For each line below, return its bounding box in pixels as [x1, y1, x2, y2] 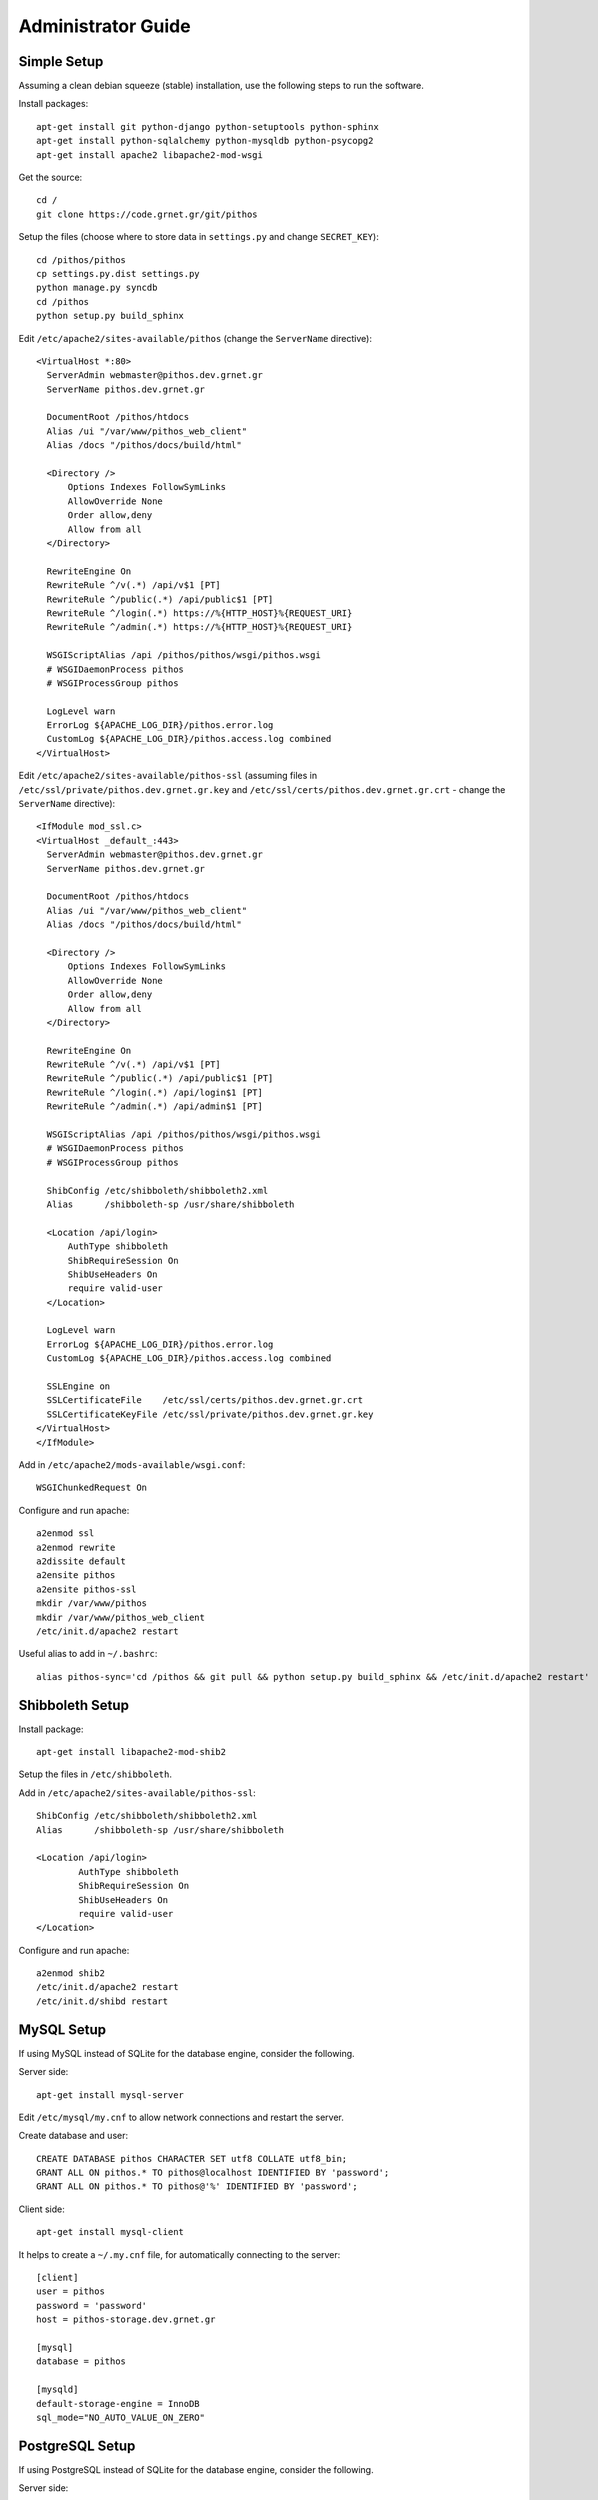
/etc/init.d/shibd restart [36, 1995, 169, 2007]
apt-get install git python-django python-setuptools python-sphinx [36, 121, 379, 132]
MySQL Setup [18, 2021, 107, 2038]
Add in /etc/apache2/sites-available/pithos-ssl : [18, 1786, 257, 1799]
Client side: [18, 2203, 65, 2215]
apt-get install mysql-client [36, 2226, 185, 2238]
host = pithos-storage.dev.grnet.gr [36, 2314, 216, 2325]
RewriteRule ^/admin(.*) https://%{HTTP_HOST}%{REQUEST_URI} [46, 621, 353, 633]
